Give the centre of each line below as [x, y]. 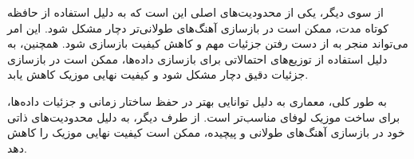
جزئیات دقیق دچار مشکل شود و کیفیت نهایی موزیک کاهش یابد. [158, 74]
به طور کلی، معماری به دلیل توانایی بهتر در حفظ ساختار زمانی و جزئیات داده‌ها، [197, 101]
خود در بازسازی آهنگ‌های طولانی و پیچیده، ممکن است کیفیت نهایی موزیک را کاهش [206, 132]
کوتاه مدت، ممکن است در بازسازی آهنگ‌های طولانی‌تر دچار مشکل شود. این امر [198, 27]
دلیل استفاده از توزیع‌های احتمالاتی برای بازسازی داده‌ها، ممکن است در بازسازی [197, 58]
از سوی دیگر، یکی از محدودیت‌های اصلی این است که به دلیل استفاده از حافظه [195, 12]
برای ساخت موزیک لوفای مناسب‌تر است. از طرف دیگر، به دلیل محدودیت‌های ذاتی [204, 116]
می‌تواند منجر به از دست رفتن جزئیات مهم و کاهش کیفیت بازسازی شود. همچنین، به [208, 43]
